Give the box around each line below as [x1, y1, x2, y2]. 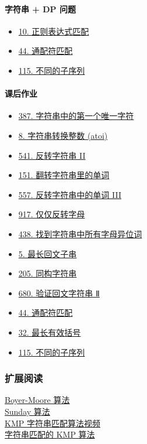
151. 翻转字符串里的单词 [18, 169, 110, 181]
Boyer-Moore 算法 [5, 394, 70, 406]
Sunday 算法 [5, 405, 50, 417]
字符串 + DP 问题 [5, 2, 76, 15]
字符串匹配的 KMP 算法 [5, 428, 95, 440]
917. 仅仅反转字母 [18, 208, 85, 220]
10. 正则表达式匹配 [18, 25, 89, 37]
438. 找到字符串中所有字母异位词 [18, 227, 142, 240]
